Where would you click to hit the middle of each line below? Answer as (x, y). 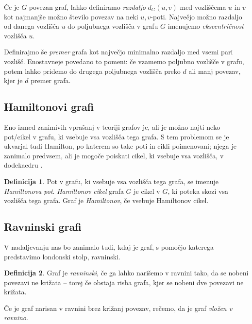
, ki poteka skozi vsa (198, 191)
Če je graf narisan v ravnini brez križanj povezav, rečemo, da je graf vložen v (118, 308)
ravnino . (16, 317)
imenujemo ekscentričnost (206, 26)
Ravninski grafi (43, 227)
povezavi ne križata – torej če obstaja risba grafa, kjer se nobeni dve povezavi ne (124, 282)
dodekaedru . (23, 165)
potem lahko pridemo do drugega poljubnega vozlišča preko (92, 71)
